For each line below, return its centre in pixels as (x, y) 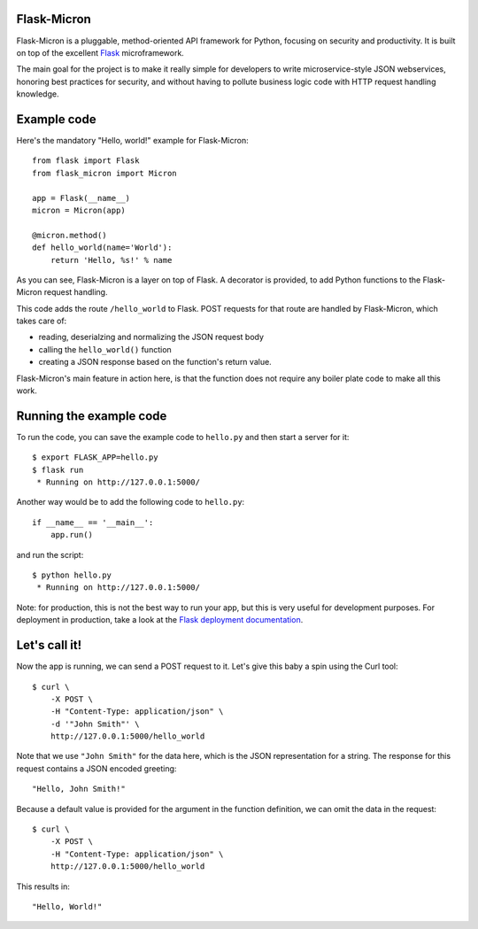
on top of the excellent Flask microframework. (100, 52)
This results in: (43, 886)
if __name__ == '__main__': (93, 522)
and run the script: (50, 554)
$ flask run (58, 470)
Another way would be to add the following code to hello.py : (131, 502)
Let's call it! (49, 645)
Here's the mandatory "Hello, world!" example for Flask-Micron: (132, 140)
